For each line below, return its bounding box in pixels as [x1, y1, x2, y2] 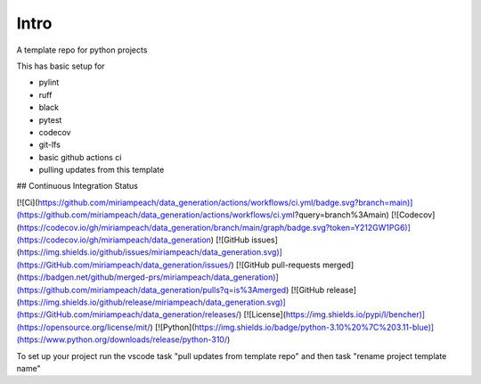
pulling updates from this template [38, 165, 165, 176]
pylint [38, 77, 60, 88]
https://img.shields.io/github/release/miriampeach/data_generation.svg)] [19, 297, 287, 307]
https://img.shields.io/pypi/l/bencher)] [285, 309, 426, 320]
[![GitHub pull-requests [236, 259, 321, 270]
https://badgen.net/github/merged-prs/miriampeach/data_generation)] [19, 272, 280, 282]
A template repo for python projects [16, 45, 148, 55]
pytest [38, 114, 62, 125]
